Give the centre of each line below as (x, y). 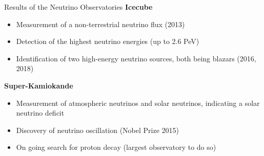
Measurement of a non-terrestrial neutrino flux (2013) (100, 24)
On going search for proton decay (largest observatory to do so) (116, 147)
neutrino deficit (40, 113)
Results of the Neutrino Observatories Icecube (78, 7)
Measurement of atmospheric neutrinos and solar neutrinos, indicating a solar (138, 103)
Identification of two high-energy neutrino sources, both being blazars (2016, (136, 58)
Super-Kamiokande (39, 85)
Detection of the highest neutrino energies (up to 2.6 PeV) (108, 41)
